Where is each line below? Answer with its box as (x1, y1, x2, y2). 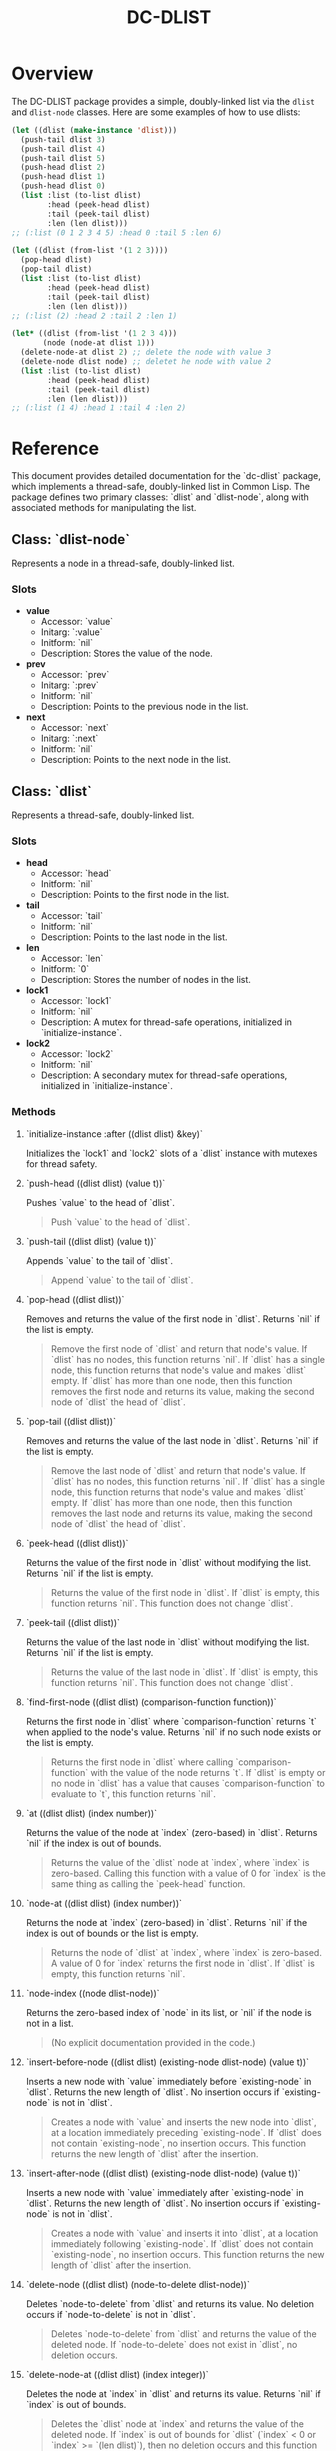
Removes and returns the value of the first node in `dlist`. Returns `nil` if (25, 1312, 321, 1325)
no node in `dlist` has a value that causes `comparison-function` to (50, 1777, 326, 1789)
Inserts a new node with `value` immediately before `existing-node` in (25, 2075, 312, 2087)
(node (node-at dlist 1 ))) (42, 338, 156, 348)
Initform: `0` (40, 963, 90, 975)
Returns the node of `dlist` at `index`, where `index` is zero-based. (50, 1946, 323, 1958)
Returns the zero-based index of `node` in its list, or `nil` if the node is (25, 2006, 313, 2018)
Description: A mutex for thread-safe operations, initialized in (40, 1016, 293, 1028)
